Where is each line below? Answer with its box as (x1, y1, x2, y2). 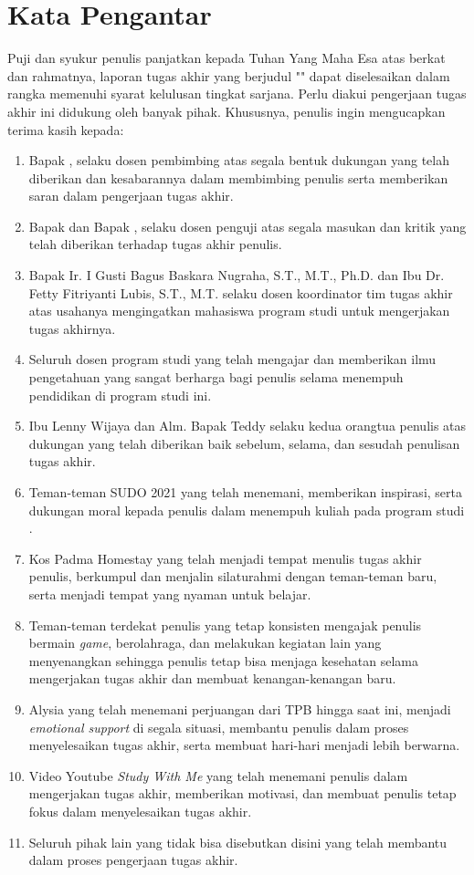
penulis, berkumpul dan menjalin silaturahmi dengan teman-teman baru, (28, 567, 437, 586)
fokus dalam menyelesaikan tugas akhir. (28, 801, 252, 820)
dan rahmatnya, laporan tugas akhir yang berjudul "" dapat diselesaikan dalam (7, 66, 450, 85)
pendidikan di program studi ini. (28, 385, 212, 404)
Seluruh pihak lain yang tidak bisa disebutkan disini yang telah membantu (28, 832, 448, 851)
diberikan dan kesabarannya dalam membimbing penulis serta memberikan (28, 168, 448, 187)
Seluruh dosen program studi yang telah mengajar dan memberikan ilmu (28, 349, 437, 369)
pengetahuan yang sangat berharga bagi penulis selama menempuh (28, 368, 404, 387)
